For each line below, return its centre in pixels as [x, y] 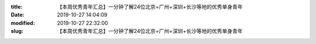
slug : [17, 31]
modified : [23, 23]
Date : [18, 15]
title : [17, 7]
